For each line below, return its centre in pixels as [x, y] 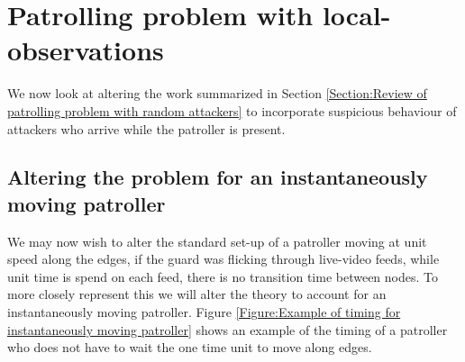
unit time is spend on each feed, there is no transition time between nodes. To [223, 276]
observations [86, 50]
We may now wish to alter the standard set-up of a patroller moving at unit [217, 241]
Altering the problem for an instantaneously [218, 177]
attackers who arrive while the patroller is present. [146, 128]
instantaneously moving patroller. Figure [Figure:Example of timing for [204, 312]
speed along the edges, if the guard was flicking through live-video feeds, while [223, 259]
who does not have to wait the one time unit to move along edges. [190, 347]
